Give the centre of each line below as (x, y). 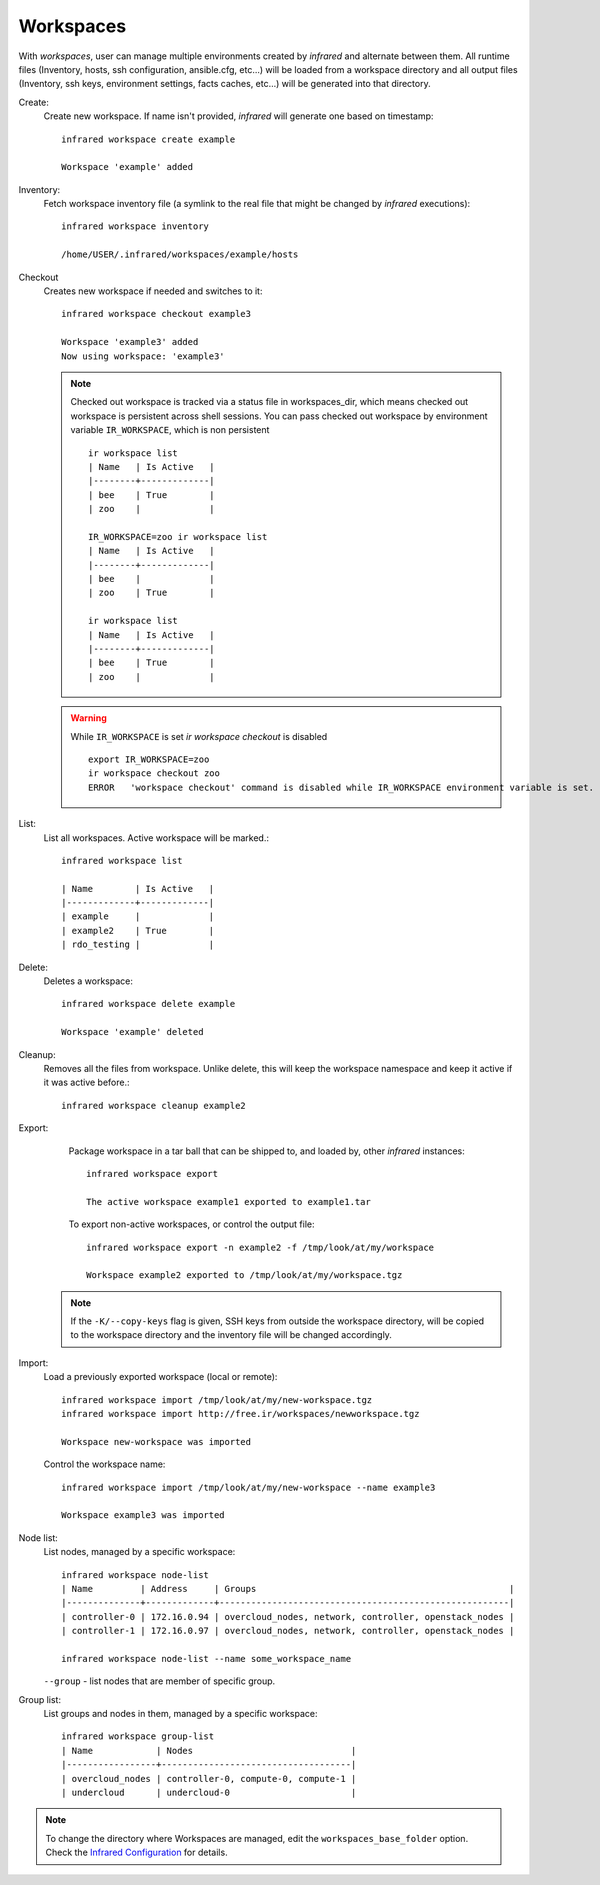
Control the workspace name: (104, 1464)
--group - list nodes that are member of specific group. (159, 1681)
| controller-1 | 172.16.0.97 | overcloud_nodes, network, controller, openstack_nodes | (288, 1631)
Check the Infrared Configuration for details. (137, 1852)
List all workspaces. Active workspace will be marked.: (156, 837)
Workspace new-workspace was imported (156, 1441)
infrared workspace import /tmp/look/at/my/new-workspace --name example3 (248, 1487)
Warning (88, 718)
